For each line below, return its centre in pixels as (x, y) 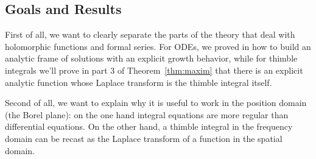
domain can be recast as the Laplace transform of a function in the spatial (144, 138)
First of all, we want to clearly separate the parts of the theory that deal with (150, 34)
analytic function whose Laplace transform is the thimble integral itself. (139, 82)
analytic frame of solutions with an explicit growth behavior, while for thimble (151, 58)
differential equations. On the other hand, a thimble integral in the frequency (149, 126)
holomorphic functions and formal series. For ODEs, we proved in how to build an (158, 46)
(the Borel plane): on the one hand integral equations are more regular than (147, 114)
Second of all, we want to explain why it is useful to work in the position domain (156, 103)
